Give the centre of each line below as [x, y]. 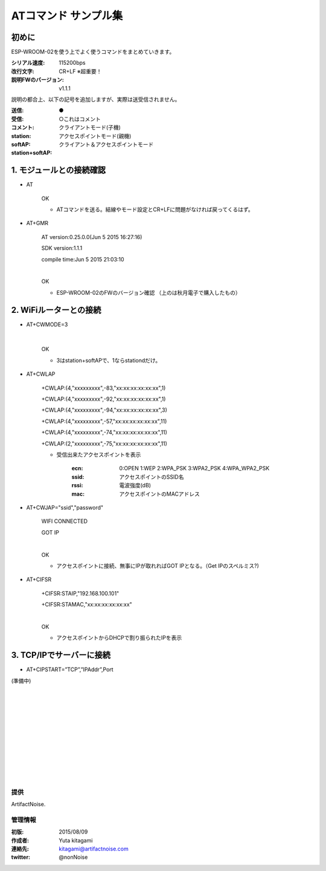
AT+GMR [37, 223]
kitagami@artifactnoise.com [94, 849]
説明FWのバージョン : [38, 80]
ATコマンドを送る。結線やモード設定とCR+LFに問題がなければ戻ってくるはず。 [155, 209]
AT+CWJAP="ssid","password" [65, 507]
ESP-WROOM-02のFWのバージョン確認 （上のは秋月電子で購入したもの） [149, 292]
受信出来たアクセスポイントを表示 [99, 455]
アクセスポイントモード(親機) [95, 136]
